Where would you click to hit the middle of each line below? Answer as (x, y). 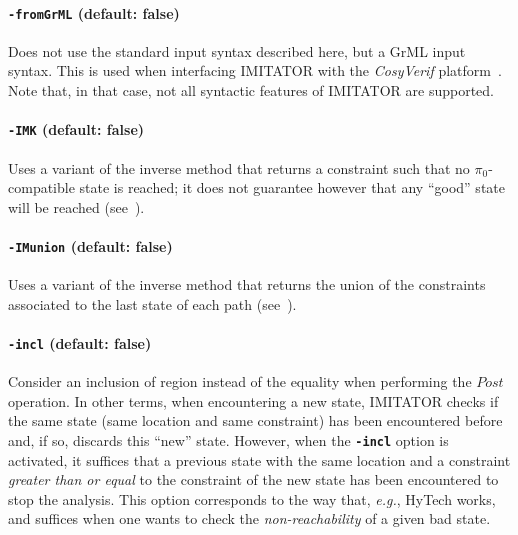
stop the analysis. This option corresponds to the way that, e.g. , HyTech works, (252, 498)
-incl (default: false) (80, 342)
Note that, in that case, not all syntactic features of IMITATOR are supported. (251, 90)
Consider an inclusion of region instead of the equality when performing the (240, 381)
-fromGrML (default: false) (94, 12)
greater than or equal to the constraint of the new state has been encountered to (253, 479)
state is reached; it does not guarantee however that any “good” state (292, 187)
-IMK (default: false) (76, 129)
